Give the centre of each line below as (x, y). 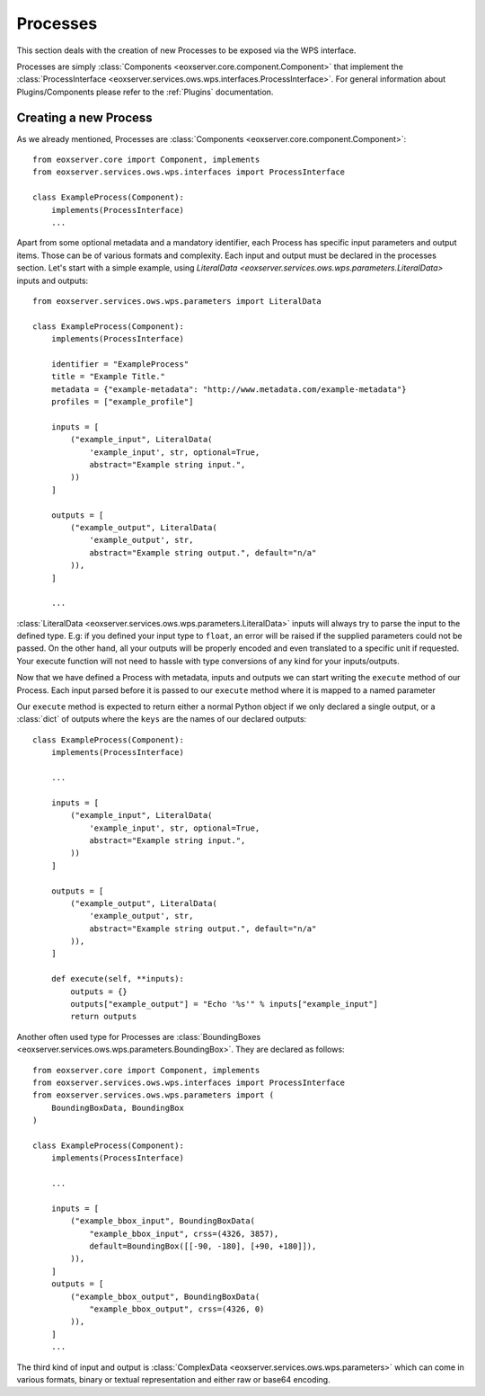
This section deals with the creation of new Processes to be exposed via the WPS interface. (186, 50)
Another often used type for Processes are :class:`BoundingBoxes (139, 1036)
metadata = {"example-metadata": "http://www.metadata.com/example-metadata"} (229, 389)
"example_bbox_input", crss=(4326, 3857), (184, 1233)
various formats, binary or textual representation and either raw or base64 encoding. (174, 1379)
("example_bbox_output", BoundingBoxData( (165, 1296)
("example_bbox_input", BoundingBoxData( (163, 1221)
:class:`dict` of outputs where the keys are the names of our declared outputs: (162, 719)
